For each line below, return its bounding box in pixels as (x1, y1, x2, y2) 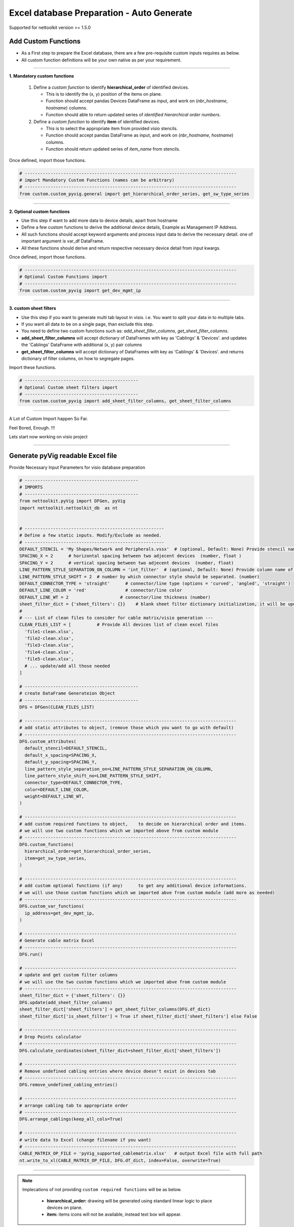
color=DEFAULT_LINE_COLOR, (24, 787, 90, 792)
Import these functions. (9, 365, 56, 371)
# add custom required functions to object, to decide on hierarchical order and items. (19, 821, 247, 827)
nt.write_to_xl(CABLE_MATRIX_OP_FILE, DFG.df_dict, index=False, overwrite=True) (19, 1157, 221, 1163)
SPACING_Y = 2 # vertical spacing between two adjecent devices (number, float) (19, 560, 234, 565)
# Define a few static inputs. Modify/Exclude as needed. (19, 533, 162, 538)
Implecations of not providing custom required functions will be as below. (22, 1187, 182, 1193)
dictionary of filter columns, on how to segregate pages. (21, 355, 135, 361)
